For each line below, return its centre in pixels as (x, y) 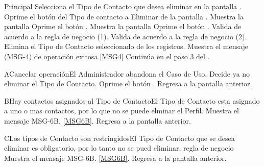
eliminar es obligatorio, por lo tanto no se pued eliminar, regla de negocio (119, 148)
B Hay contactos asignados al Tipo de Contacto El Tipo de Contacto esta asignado (132, 100)
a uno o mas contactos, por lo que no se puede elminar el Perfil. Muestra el (122, 111)
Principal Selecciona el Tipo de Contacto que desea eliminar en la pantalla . (123, 6)
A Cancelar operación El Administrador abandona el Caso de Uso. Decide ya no (127, 73)
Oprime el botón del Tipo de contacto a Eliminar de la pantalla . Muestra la (124, 16)
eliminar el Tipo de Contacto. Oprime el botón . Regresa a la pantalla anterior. (128, 83)
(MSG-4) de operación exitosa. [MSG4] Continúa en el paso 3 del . (107, 56)
